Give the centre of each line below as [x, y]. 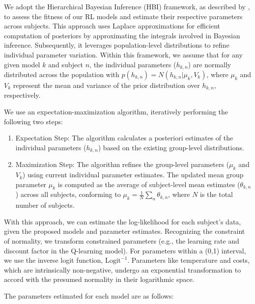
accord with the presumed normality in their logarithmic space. [99, 279]
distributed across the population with [62, 74]
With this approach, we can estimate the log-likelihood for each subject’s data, [123, 221]
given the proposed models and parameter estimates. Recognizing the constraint [125, 231]
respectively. [22, 95]
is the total [216, 194]
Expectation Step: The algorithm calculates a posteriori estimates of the [124, 138]
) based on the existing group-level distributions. [171, 147]
